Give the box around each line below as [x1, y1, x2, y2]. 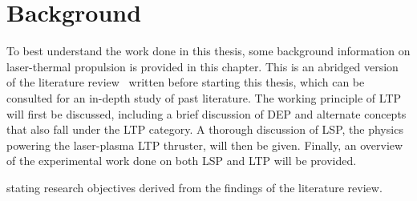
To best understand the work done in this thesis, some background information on [6, 42, 411, 59]
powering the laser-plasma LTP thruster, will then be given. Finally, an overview [6, 136, 403, 153]
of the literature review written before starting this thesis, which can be [6, 74, 365, 90]
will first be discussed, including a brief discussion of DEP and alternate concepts [6, 105, 407, 122]
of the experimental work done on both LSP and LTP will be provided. [6, 152, 357, 169]
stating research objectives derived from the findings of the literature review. [6, 179, 383, 195]
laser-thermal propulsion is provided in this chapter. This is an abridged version [6, 58, 399, 74]
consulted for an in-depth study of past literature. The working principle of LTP [6, 89, 402, 106]
